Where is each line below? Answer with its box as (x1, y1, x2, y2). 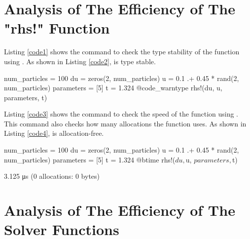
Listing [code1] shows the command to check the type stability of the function (4, 46, 240, 57)
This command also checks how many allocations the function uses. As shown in (4, 118, 247, 128)
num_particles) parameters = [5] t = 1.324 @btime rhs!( (4, 154, 176, 164)
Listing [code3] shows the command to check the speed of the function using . (4, 109, 239, 119)
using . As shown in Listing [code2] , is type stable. (4, 56, 156, 66)
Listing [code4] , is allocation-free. (4, 128, 104, 138)
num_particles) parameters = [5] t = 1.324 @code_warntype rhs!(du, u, (4, 82, 222, 93)
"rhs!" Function (4, 18, 110, 38)
